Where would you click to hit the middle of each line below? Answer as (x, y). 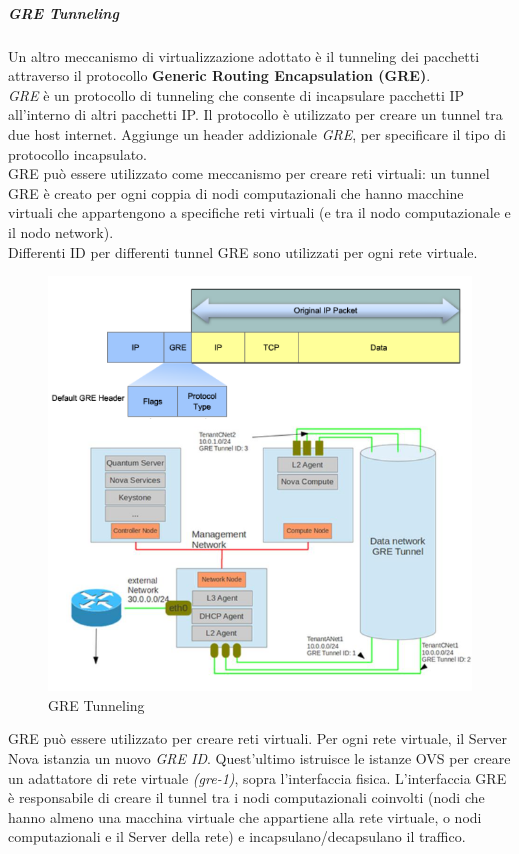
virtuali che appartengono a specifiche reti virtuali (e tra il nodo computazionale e (259, 212)
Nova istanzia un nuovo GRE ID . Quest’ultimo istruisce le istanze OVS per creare (259, 757)
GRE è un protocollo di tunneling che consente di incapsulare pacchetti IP (236, 94)
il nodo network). (61, 231)
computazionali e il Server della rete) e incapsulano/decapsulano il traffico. (237, 836)
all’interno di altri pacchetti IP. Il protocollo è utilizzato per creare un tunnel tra (255, 114)
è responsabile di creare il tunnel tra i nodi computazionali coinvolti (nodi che (246, 797)
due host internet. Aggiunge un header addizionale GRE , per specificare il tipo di (257, 133)
